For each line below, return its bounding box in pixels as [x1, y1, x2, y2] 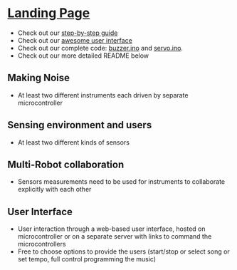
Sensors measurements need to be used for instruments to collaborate [17, 177, 226, 186]
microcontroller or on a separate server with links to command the [17, 232, 212, 241]
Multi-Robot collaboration [7, 158, 125, 170]
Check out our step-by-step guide [17, 28, 118, 37]
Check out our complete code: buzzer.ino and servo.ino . [17, 43, 184, 52]
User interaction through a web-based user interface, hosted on [17, 224, 206, 233]
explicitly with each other [17, 185, 92, 194]
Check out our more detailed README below [17, 51, 149, 60]
